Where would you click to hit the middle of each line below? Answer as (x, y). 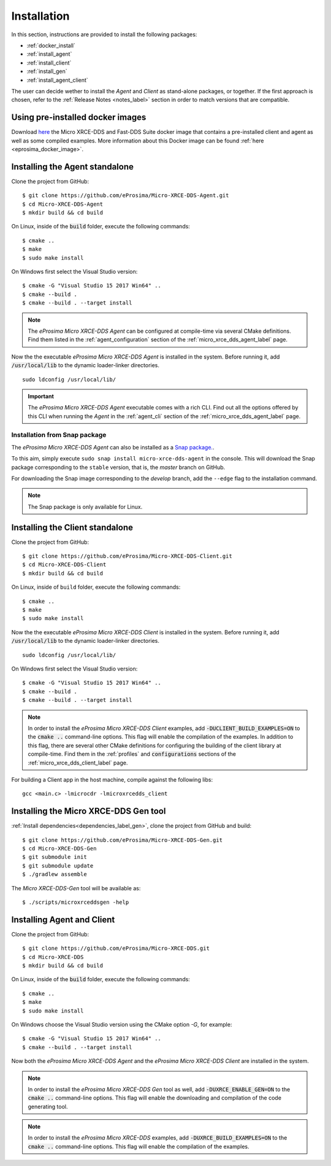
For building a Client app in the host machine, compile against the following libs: (112, 779)
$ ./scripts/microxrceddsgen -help (76, 902)
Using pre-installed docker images (79, 118)
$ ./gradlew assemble (55, 874)
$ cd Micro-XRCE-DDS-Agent (63, 204)
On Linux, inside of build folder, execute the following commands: (96, 587)
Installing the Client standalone (72, 527)
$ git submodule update (58, 865)
